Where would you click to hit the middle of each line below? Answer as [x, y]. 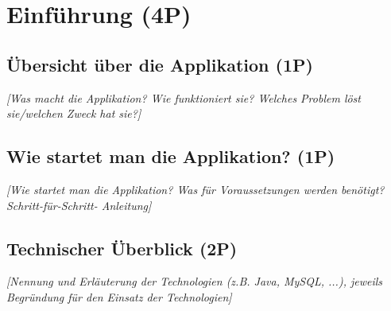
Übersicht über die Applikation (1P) [160, 64]
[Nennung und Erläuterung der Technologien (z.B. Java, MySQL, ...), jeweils [195, 281]
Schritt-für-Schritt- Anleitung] [79, 205]
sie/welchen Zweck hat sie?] [74, 113]
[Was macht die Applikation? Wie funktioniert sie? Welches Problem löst [184, 97]
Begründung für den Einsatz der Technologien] [119, 296]
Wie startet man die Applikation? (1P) [171, 156]
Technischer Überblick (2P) [122, 248]
